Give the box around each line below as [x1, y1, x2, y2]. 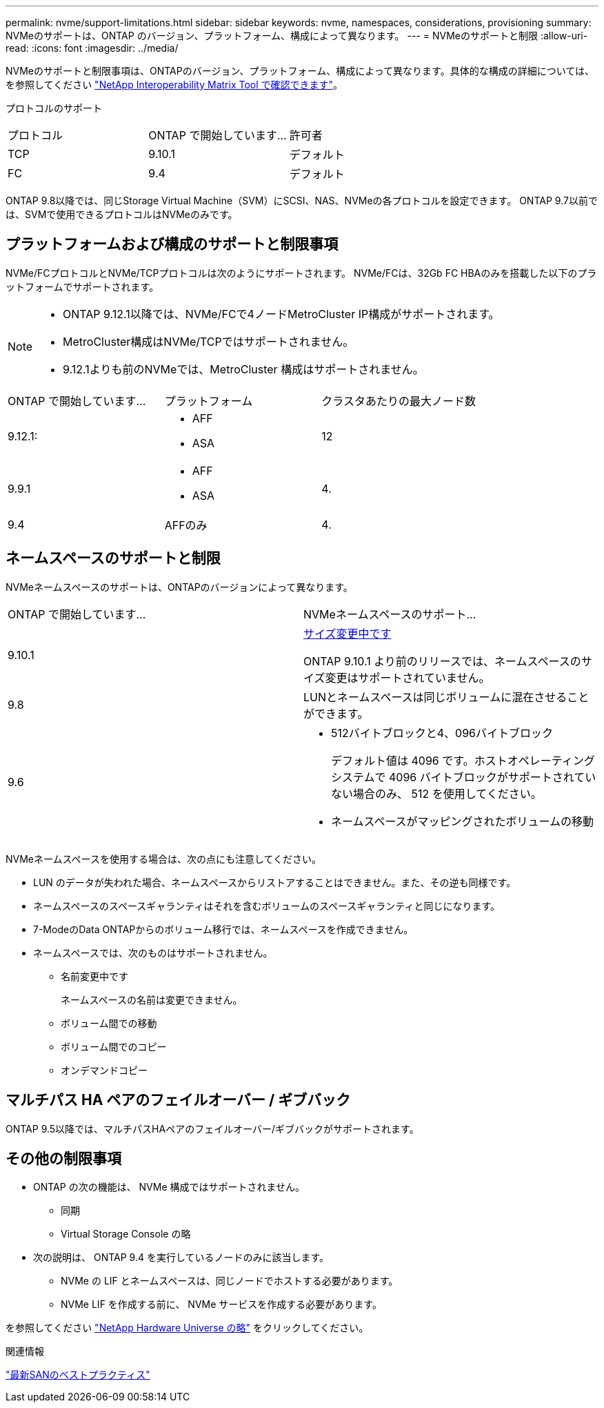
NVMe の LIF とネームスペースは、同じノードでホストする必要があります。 [61, 1275, 399, 1287]
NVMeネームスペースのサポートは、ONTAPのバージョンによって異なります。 [6, 580, 353, 593]
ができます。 [303, 706, 369, 721]
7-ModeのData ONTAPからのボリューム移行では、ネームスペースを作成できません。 [33, 923, 414, 935]
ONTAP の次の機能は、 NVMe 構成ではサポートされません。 [33, 1181, 305, 1193]
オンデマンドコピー [61, 1064, 148, 1076]
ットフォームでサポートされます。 [6, 280, 159, 293]
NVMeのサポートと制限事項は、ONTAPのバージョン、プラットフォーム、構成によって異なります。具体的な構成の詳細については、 [6, 65, 594, 77]
